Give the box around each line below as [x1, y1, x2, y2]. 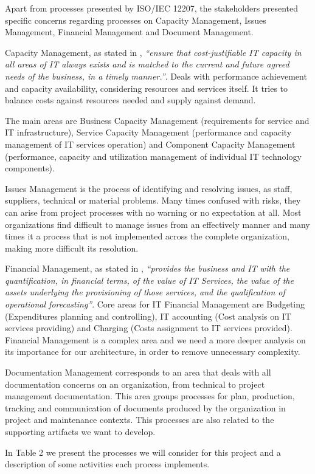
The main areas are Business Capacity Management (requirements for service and [5, 114, 310, 126]
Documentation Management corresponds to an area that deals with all [5, 366, 271, 379]
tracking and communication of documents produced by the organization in [5, 401, 286, 414]
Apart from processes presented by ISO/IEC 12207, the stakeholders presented [5, 2, 298, 14]
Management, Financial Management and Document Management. [5, 26, 254, 38]
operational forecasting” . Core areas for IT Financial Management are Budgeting [5, 298, 305, 311]
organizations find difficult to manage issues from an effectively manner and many [5, 218, 310, 230]
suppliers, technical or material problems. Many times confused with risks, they [5, 194, 301, 207]
